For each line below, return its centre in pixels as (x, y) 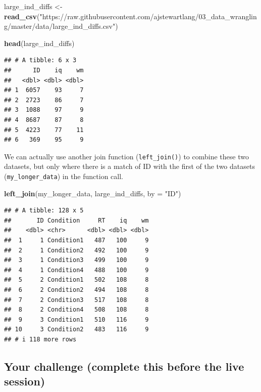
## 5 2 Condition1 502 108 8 (76, 280)
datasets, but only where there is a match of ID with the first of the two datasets (129, 166)
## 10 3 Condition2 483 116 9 (76, 330)
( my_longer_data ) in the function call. (64, 176)
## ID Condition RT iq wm (76, 220)
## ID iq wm (44, 70)
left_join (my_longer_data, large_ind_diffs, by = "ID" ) (93, 193)
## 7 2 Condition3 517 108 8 (76, 300)
